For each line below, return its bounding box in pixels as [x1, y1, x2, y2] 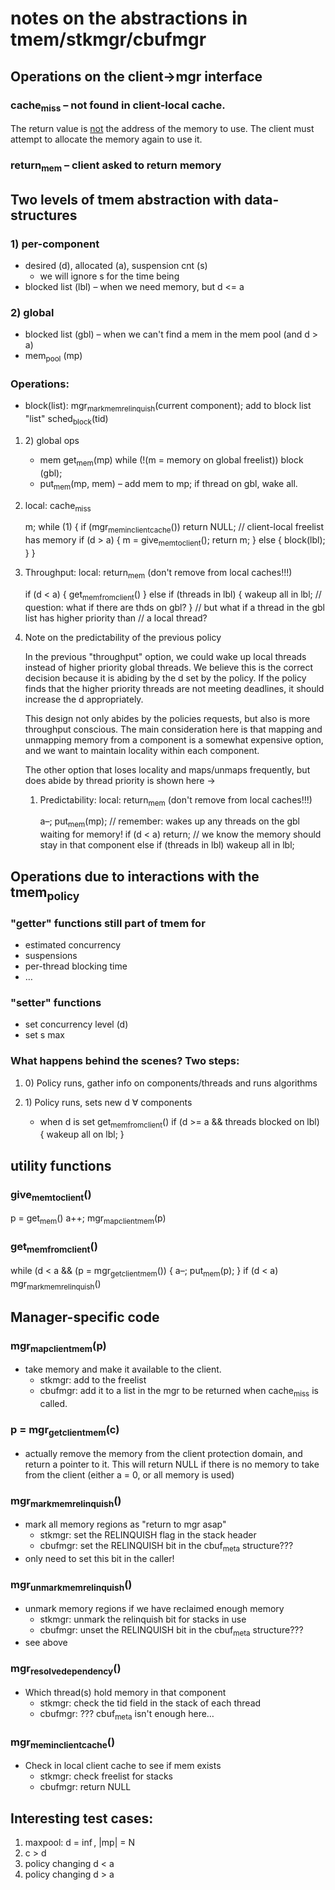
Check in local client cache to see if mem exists [24, 1760, 222, 1772]
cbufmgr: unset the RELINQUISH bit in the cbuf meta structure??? [39, 1623, 304, 1638]
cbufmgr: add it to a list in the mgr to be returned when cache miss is [39, 1385, 319, 1399]
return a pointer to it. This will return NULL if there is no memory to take [24, 1458, 320, 1470]
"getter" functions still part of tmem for [10, 916, 206, 930]
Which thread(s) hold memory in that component [24, 1686, 227, 1698]
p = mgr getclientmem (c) [10, 1423, 120, 1439]
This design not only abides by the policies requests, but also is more [24, 712, 311, 724]
